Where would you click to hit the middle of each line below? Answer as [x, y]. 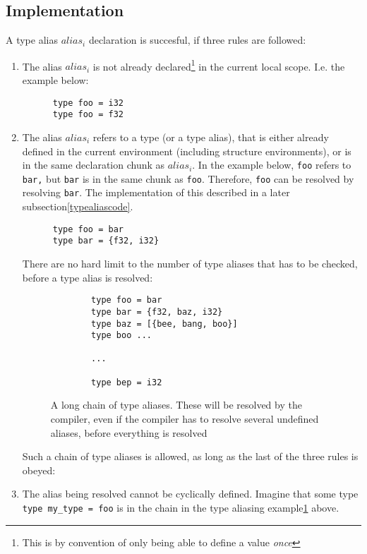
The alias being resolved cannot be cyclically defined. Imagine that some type [190, 494]
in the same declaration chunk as [94, 165]
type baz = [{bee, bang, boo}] [164, 324]
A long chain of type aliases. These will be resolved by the [176, 405]
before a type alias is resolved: [88, 277]
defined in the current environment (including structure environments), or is [187, 151]
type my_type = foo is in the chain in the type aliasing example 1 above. [181, 508]
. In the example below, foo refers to [272, 165]
